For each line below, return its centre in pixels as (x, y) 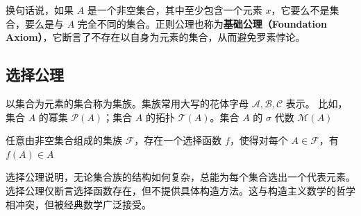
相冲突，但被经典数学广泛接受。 (78, 204)
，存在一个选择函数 (178, 140)
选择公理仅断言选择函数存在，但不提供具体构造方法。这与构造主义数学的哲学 (180, 190)
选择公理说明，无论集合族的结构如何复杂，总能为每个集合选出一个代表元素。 (180, 177)
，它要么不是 (300, 10)
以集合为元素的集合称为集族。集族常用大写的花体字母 (127, 103)
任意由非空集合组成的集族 (64, 140)
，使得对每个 (259, 140)
